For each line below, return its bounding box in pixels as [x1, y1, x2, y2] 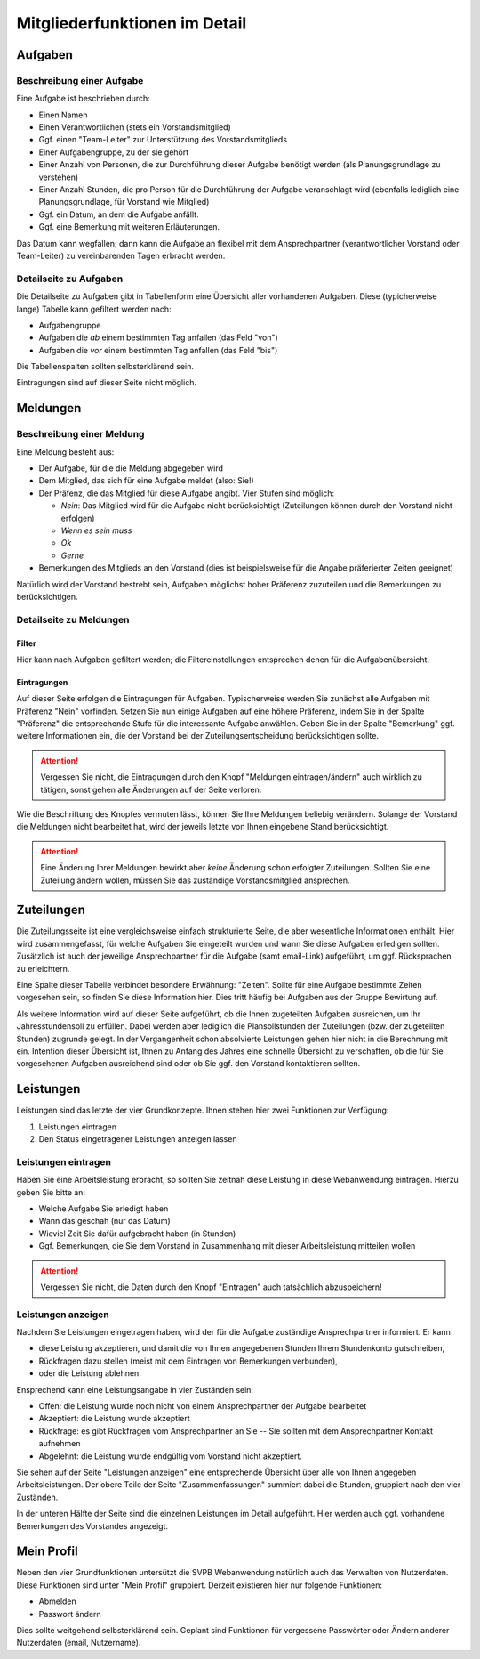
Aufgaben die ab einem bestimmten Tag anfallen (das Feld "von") [38, 332, 279, 343]
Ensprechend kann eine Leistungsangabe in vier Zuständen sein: [16, 1384, 253, 1395]
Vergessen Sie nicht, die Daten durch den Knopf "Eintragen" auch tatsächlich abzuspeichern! [40, 1282, 382, 1292]
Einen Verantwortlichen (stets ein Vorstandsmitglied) [38, 122, 231, 133]
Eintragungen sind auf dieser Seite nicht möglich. [16, 377, 197, 388]
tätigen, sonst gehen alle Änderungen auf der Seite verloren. [40, 784, 262, 795]
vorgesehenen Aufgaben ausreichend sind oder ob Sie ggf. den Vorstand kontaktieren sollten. [16, 1058, 361, 1069]
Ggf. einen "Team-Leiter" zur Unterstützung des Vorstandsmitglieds [38, 134, 288, 145]
